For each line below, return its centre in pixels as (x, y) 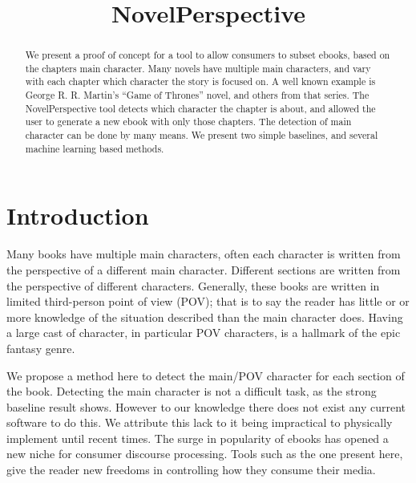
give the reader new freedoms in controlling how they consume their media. (191, 470)
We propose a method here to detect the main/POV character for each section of (206, 375)
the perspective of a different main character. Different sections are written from (204, 269)
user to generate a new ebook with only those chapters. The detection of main (188, 122)
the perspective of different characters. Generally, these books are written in (193, 285)
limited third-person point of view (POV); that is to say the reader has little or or (208, 301)
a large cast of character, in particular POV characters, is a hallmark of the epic (204, 333)
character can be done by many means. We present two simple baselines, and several (202, 135)
